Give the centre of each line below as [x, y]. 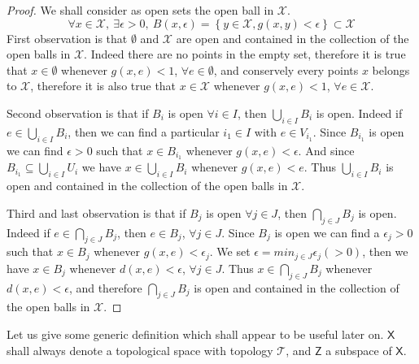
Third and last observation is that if [96, 212]
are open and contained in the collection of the [292, 38]
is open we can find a [327, 232]
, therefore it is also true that [103, 86]
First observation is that [67, 38]
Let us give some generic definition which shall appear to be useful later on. [195, 334]
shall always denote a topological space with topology [140, 350]
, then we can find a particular [144, 131]
